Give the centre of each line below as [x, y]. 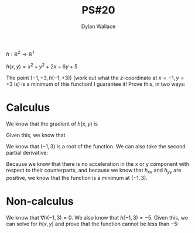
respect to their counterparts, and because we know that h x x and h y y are [94, 171]
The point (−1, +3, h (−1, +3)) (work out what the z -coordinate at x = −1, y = [95, 78]
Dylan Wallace [98, 26]
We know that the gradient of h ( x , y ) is [52, 124]
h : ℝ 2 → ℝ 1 [20, 53]
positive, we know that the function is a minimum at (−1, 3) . [77, 178]
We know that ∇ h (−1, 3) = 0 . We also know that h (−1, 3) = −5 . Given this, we [97, 217]
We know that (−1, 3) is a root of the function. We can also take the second [96, 147]
